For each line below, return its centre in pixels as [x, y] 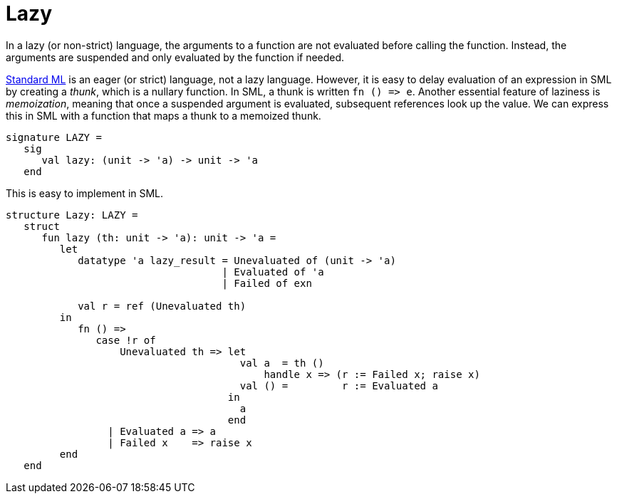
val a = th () [282, 363]
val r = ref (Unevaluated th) [162, 306]
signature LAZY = [54, 137]
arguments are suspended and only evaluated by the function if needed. [175, 57]
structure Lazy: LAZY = [72, 215]
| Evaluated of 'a [273, 272]
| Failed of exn [267, 283]
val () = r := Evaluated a [339, 385]
